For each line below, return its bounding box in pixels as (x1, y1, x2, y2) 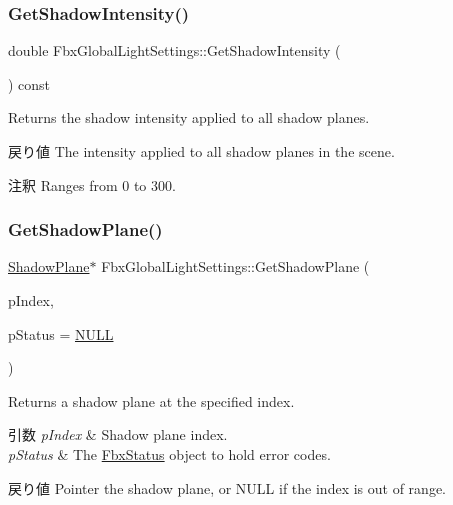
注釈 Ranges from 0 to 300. (8, 174, 176, 195)
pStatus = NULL (8, 323, 114, 344)
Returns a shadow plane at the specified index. (8, 390, 295, 411)
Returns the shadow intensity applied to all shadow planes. (8, 107, 370, 128)
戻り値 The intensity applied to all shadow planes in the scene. (8, 141, 395, 161)
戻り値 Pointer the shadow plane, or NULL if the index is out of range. (8, 477, 446, 498)
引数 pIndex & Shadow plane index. (8, 424, 228, 445)
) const (8, 73, 51, 94)
